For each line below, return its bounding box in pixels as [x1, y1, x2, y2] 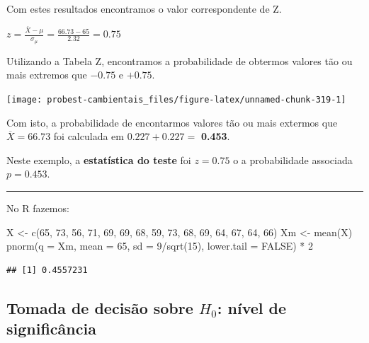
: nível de [217, 296, 287, 318]
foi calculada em [53, 129, 124, 144]
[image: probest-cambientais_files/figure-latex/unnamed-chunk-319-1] [6, 94, 346, 105]
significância [6, 318, 96, 339]
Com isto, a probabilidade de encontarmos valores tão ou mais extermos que [6, 115, 338, 129]
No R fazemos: [6, 200, 69, 215]
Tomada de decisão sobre [6, 296, 193, 318]
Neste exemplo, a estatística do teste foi [6, 152, 191, 167]
